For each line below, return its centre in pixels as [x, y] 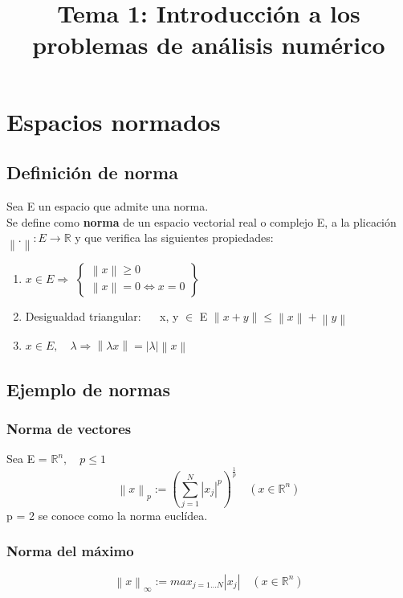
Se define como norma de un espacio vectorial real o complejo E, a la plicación [201, 221]
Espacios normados [114, 121]
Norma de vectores [69, 428]
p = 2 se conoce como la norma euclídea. [107, 515]
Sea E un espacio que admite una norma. [108, 205]
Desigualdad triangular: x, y [102, 315]
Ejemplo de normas [89, 389]
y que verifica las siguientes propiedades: [174, 238]
